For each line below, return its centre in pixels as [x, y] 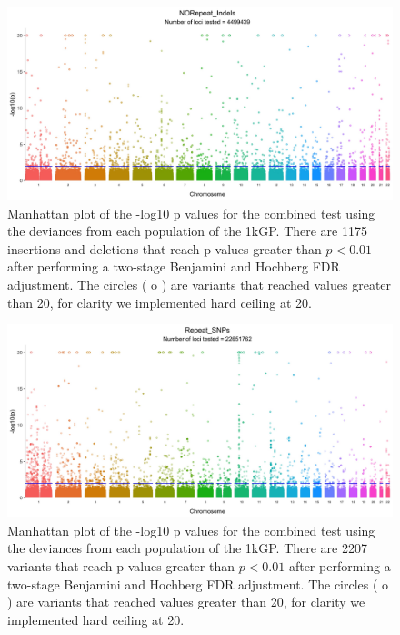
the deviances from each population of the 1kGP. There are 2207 [187, 548]
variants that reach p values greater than [121, 565]
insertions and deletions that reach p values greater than [165, 248]
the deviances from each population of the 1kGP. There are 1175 [187, 231]
